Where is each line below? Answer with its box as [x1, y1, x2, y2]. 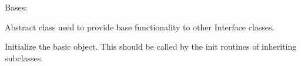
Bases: [5, 1, 28, 13]
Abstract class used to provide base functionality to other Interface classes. [5, 20, 275, 33]
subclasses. [5, 51, 44, 64]
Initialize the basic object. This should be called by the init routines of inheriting [5, 40, 297, 53]
